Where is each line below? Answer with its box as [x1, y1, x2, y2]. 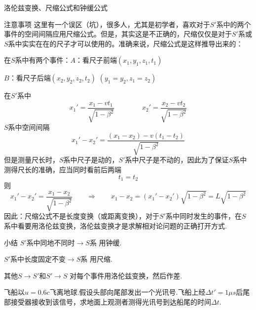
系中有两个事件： [15, 55, 71, 65]
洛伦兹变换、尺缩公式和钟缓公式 [4, 2, 108, 12]
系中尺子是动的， [63, 155, 119, 165]
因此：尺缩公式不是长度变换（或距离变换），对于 [4, 211, 159, 221]
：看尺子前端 [75, 55, 117, 65]
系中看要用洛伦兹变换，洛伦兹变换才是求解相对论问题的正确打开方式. [4, 220, 227, 231]
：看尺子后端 [9, 73, 51, 83]
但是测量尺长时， [4, 155, 59, 165]
